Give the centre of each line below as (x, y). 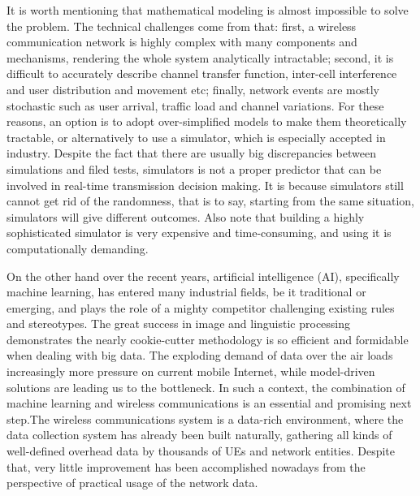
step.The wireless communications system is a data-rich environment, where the (205, 418)
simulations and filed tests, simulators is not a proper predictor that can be (194, 168)
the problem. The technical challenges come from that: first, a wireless (182, 26)
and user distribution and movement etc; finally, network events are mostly (193, 89)
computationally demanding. (78, 248)
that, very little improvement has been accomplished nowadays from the (186, 466)
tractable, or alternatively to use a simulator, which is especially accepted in (196, 137)
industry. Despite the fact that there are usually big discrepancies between (191, 153)
